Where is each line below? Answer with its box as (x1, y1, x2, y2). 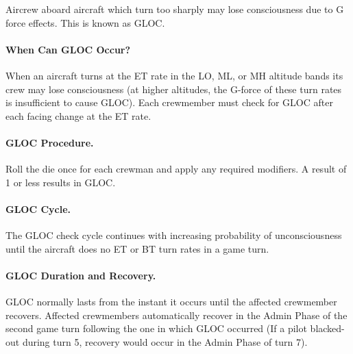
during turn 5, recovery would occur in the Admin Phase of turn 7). (22, 334, 308, 349)
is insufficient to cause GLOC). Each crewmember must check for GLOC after (5, 95, 333, 110)
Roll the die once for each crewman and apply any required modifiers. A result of (5, 162, 347, 176)
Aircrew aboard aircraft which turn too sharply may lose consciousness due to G (5, 2, 344, 16)
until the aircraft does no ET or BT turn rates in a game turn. (5, 241, 269, 255)
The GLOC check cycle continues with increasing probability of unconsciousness (5, 228, 342, 242)
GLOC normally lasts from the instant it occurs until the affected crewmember (5, 294, 337, 309)
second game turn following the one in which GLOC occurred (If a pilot (5, 321, 307, 336)
